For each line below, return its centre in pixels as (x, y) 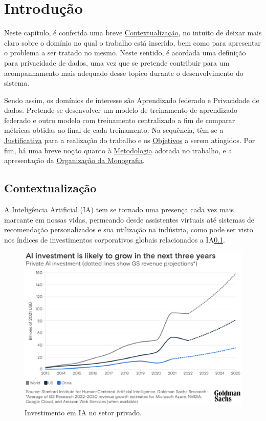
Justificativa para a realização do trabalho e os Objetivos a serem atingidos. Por (130, 140)
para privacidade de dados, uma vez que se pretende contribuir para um (117, 62)
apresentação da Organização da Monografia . (74, 160)
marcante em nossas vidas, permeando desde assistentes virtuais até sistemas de (129, 219)
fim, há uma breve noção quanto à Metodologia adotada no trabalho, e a (118, 150)
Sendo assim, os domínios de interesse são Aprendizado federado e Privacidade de (132, 100)
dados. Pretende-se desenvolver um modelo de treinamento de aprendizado (121, 110)
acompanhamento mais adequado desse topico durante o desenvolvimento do (124, 73)
